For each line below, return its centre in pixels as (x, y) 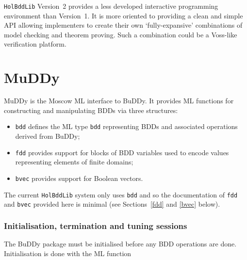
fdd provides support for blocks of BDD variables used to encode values (122, 152)
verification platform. (35, 44)
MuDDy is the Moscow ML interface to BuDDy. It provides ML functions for (119, 101)
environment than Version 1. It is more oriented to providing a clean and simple (123, 15)
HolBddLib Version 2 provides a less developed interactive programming (111, 6)
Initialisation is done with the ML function (68, 253)
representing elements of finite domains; (74, 162)
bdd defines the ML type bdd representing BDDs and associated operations (126, 126)
